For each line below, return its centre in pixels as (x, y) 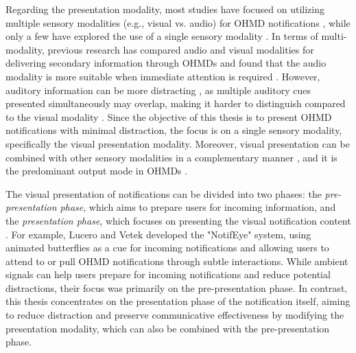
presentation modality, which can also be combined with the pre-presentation (168, 328)
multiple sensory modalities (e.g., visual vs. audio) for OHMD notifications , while (178, 22)
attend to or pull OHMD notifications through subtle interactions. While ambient (177, 261)
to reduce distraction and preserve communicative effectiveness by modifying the (175, 315)
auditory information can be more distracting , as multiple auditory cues (158, 90)
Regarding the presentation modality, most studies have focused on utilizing (165, 9)
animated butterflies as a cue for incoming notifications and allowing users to (167, 248)
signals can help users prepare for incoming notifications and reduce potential (168, 274)
